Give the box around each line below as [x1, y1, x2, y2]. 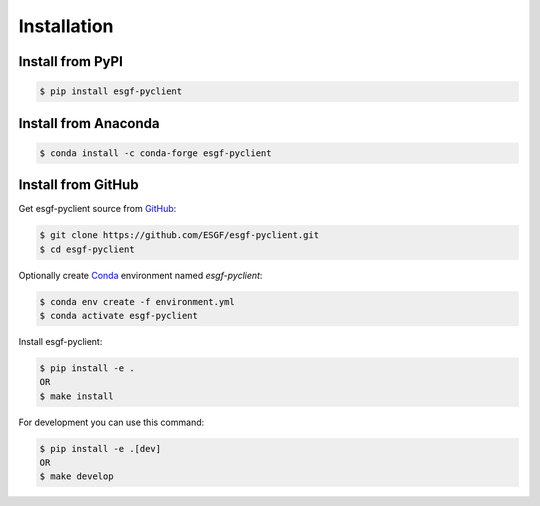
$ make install [39, 390, 114, 402]
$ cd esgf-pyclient [39, 243, 135, 255]
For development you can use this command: [18, 416, 205, 428]
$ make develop [39, 471, 114, 482]
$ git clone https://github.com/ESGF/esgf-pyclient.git [39, 230, 320, 241]
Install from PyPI [18, 53, 124, 70]
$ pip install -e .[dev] [39, 443, 162, 454]
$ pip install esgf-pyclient [39, 86, 183, 97]
